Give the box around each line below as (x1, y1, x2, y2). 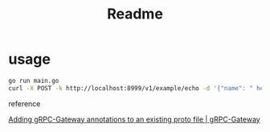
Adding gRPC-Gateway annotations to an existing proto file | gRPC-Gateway (8, 114, 261, 124)
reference (8, 98, 41, 109)
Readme (107, 5, 163, 23)
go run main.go (8, 76, 59, 85)
